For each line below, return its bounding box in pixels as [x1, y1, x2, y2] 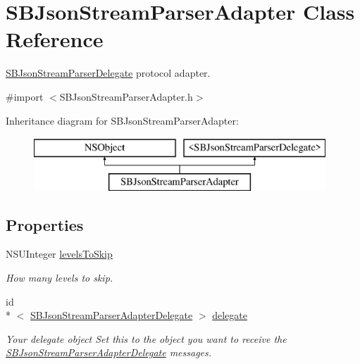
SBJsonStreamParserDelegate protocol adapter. [6, 65, 211, 80]
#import [6, 89, 44, 103]
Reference [6, 25, 104, 54]
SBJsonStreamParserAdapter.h [59, 89, 193, 103]
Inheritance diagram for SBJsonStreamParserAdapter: [6, 113, 239, 127]
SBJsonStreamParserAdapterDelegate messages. [6, 345, 212, 360]
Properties [6, 213, 84, 235]
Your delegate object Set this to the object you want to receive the [6, 331, 287, 346]
